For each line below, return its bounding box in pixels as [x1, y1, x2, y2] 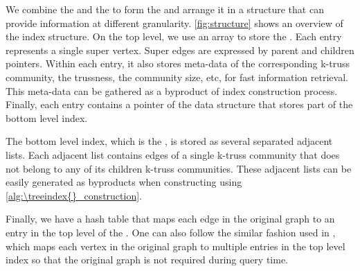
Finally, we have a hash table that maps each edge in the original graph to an [6, 211, 335, 226]
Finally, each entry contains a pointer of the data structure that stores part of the [6, 97, 353, 112]
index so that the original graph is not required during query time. [6, 252, 289, 267]
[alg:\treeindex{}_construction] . [6, 188, 142, 202]
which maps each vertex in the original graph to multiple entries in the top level [6, 238, 345, 253]
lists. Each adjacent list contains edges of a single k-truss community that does [6, 147, 340, 161]
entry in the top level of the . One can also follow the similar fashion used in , [6, 225, 336, 239]
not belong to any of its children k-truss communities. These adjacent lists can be [6, 161, 352, 175]
